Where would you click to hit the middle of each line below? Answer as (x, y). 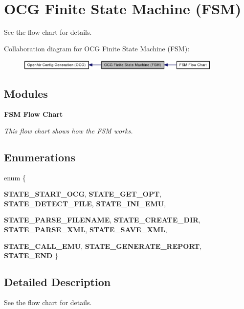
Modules (26, 94)
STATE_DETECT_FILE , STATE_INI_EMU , (85, 203)
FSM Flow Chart (33, 114)
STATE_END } (31, 255)
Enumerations (40, 157)
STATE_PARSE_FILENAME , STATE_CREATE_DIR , (102, 220)
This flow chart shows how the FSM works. (68, 130)
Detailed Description (57, 282)
